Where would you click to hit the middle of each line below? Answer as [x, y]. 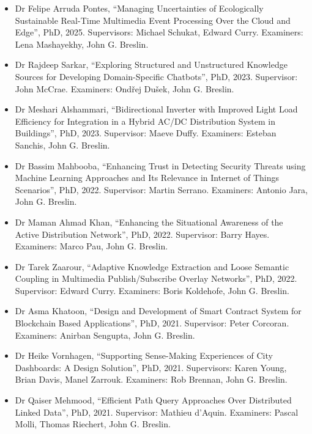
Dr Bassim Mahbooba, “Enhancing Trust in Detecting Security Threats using [160, 165]
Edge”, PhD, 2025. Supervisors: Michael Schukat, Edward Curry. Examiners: [159, 32]
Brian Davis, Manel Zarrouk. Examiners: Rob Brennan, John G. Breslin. [151, 379]
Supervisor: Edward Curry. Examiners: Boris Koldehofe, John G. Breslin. [152, 290]
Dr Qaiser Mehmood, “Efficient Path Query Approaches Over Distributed [153, 400]
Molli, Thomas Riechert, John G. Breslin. [93, 424]
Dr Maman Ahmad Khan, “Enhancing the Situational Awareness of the [149, 222]
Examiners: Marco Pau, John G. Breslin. [91, 246]
